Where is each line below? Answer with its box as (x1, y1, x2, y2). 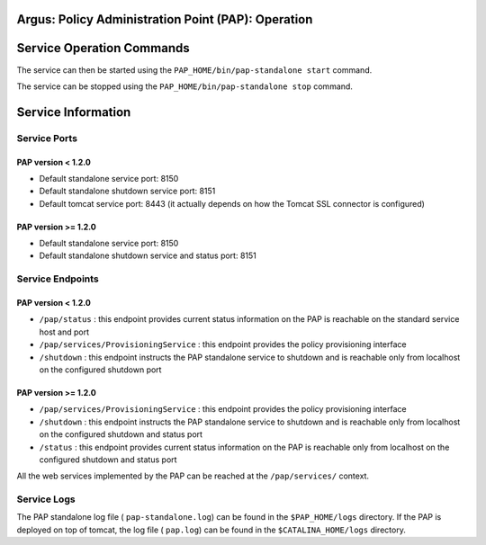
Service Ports (16, 131, 78, 144)
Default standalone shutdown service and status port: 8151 (39, 250, 256, 261)
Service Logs (16, 493, 76, 505)
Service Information (16, 104, 131, 120)
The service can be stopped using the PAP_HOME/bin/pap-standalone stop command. (16, 81, 353, 92)
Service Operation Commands (16, 40, 190, 56)
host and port (39, 326, 90, 337)
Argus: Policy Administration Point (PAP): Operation (16, 12, 313, 27)
